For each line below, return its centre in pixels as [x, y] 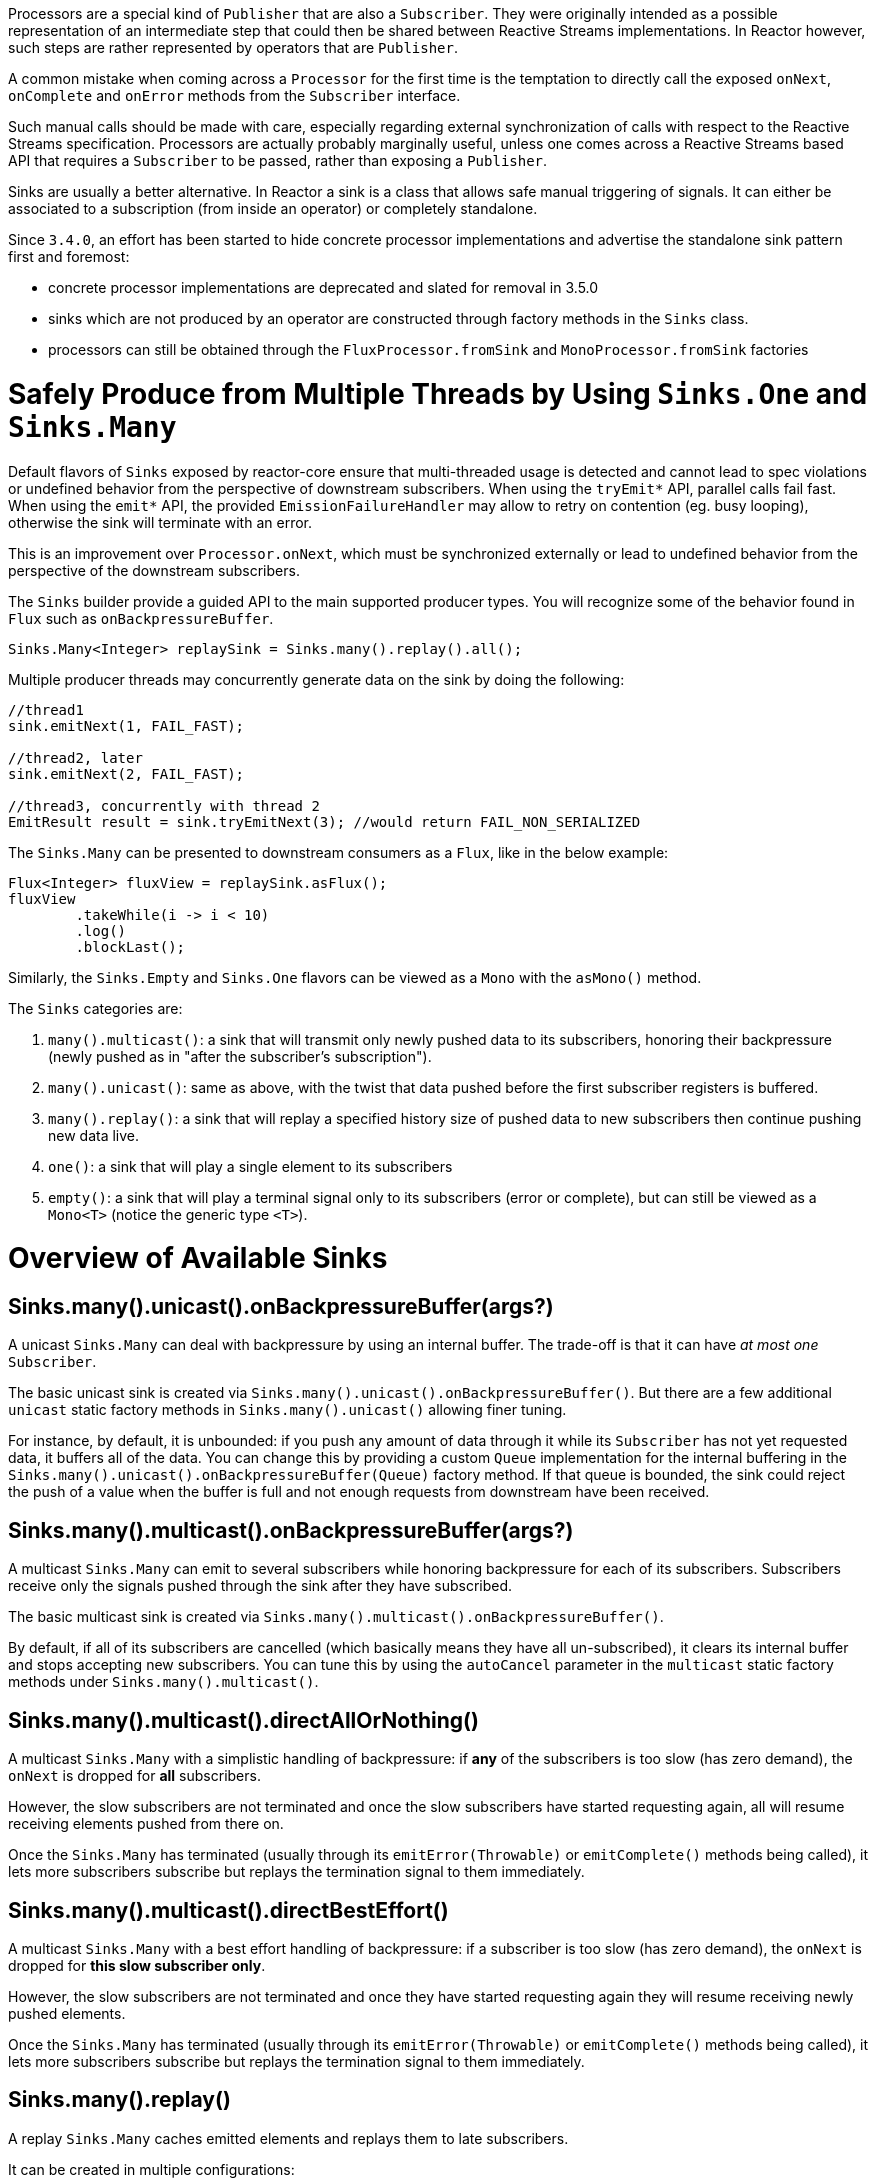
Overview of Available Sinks [198, 1258]
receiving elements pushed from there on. [146, 1824]
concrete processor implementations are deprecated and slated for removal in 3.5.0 [323, 287]
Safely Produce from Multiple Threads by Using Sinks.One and [438, 393]
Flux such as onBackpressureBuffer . [141, 618]
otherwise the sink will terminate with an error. [160, 522]
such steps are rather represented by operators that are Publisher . [233, 47]
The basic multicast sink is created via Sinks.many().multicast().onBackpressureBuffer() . [336, 1617]
